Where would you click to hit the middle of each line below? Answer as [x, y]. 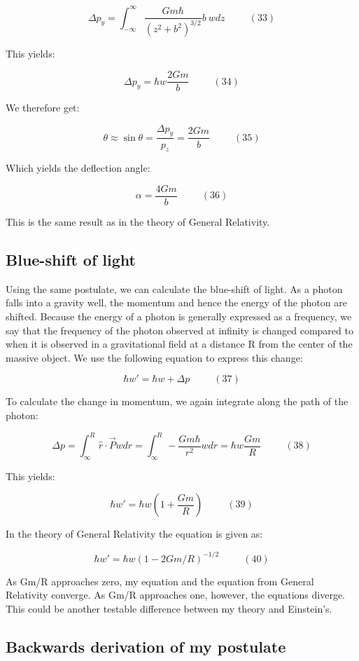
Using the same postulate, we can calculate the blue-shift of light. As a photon [174, 288]
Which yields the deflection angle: [78, 168]
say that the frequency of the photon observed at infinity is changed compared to [179, 330]
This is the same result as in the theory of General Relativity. [138, 221]
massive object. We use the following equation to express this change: [154, 357]
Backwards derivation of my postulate [146, 646]
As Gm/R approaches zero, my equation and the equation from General [160, 581]
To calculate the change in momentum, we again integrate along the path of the [177, 401]
